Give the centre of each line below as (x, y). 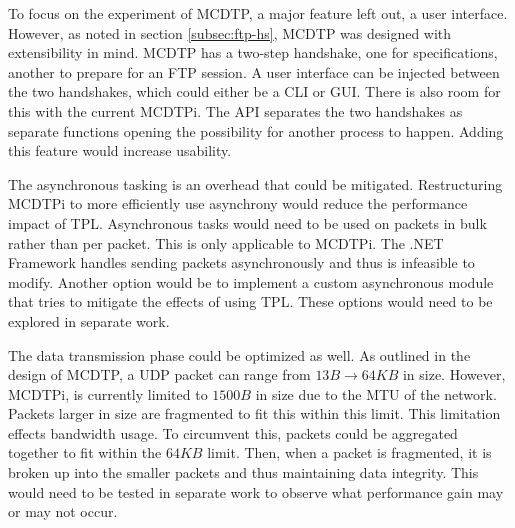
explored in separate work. (89, 320)
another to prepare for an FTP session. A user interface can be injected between (254, 71)
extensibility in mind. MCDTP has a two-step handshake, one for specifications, (253, 52)
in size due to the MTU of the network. (376, 393)
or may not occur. (63, 511)
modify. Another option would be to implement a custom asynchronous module (251, 281)
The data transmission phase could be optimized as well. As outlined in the (239, 354)
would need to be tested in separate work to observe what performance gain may (256, 491)
